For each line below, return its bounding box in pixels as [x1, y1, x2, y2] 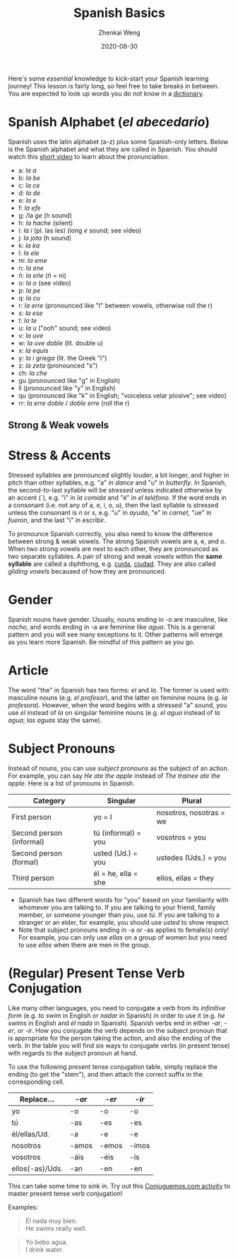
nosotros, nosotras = [156, 808, 225, 817]
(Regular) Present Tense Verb [8, 966, 186, 981]
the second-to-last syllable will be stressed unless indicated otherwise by [8, 486, 222, 495]
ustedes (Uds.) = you [156, 853, 227, 863]
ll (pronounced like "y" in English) [18, 384, 116, 392]
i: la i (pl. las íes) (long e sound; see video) [18, 226, 142, 235]
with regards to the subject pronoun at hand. [8, 1048, 138, 1057]
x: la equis [18, 346, 49, 355]
